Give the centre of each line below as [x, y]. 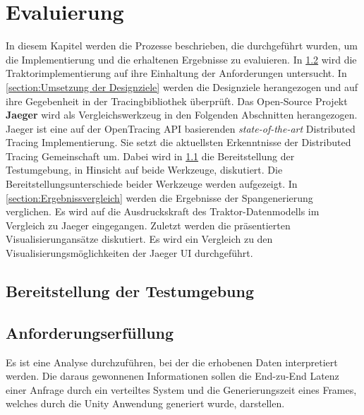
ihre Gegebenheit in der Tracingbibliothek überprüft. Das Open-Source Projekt [177, 101]
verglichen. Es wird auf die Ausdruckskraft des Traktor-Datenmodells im [163, 211]
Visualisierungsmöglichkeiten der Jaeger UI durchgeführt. [129, 253]
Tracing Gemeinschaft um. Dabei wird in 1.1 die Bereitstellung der [150, 156]
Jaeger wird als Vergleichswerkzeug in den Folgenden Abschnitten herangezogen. [182, 115]
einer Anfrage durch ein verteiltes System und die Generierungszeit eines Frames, [181, 389]
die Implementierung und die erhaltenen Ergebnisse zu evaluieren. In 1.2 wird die [181, 59]
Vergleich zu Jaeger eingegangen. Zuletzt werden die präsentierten [148, 225]
